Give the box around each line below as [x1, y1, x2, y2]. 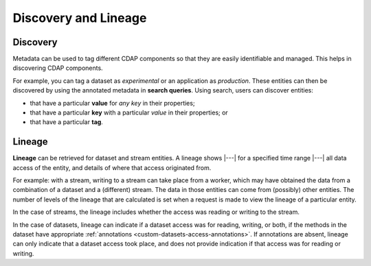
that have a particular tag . [30, 118, 103, 126]
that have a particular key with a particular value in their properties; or [30, 108, 228, 117]
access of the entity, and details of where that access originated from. [12, 163, 212, 171]
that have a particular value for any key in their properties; [30, 99, 195, 107]
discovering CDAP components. [12, 64, 103, 72]
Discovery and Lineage [12, 10, 147, 25]
